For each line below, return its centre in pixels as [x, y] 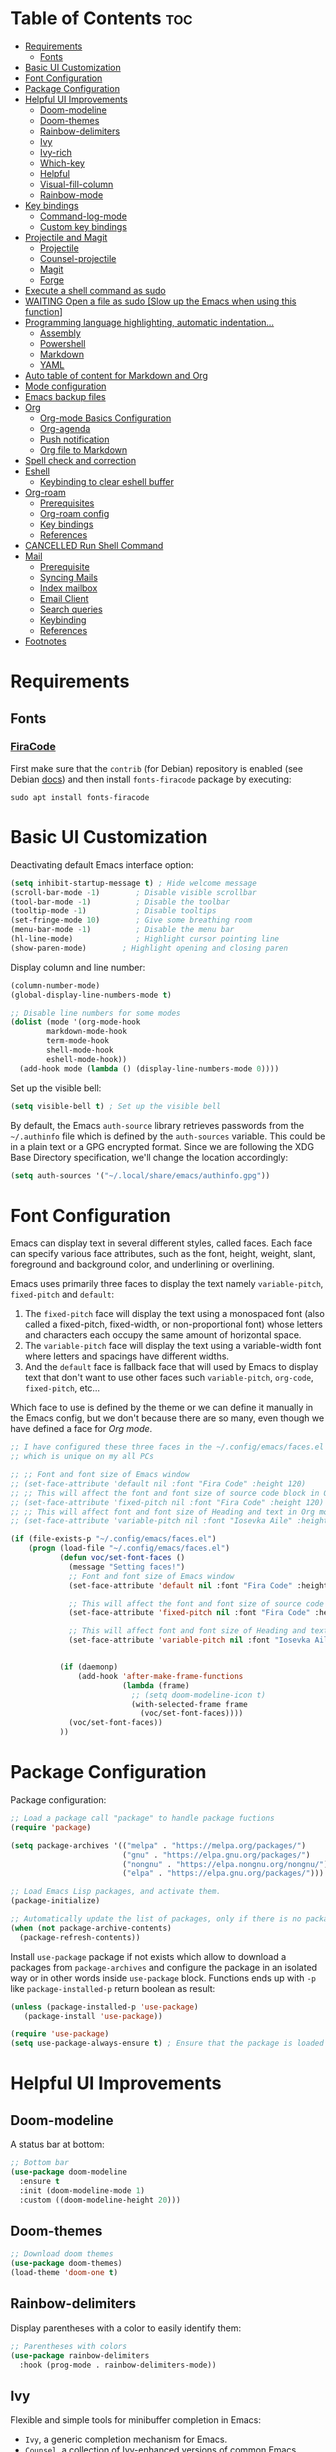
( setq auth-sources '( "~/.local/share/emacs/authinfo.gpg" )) [140, 1175]
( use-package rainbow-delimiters [80, 2355]
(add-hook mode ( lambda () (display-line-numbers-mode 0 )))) [149, 1068]
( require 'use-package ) [60, 2034]
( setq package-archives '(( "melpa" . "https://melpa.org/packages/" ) [158, 1845]
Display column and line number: [78, 967]
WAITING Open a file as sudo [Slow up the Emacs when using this [160, 301]
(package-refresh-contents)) [80, 1937]
